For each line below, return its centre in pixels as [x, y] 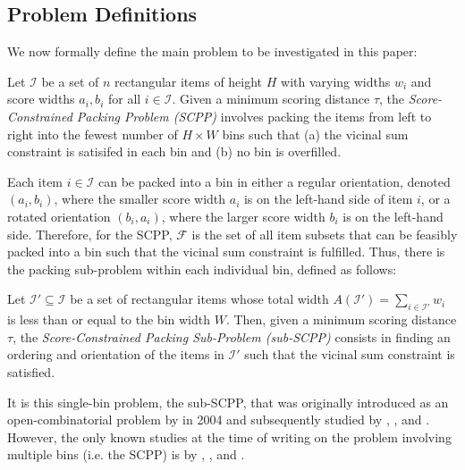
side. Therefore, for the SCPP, [90, 234]
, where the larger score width [243, 216]
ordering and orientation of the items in [116, 354]
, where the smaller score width [140, 199]
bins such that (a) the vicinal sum [315, 134]
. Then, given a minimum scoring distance [341, 319]
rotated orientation [59, 216]
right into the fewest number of [93, 134]
